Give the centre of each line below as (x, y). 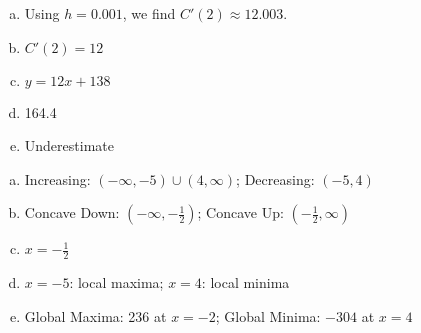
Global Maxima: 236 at (95, 315)
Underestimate (69, 145)
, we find (149, 13)
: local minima (245, 282)
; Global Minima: (268, 315)
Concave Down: (72, 212)
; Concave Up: (240, 212)
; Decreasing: (275, 178)
